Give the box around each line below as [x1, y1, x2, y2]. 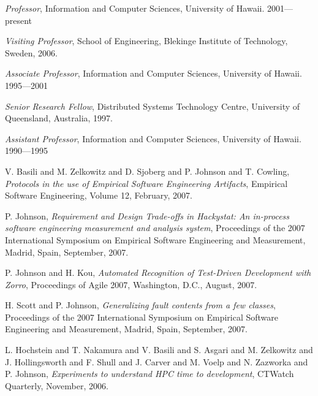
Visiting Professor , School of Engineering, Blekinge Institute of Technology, [5, 34, 288, 47]
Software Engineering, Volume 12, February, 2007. [5, 189, 192, 202]
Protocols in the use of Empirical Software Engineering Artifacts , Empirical [5, 177, 288, 189]
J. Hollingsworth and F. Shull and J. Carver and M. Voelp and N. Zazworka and [5, 355, 308, 368]
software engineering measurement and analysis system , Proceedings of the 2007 [5, 221, 305, 234]
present [5, 13, 32, 26]
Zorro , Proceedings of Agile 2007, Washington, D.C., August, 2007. [5, 278, 257, 291]
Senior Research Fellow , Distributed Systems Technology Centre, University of [5, 99, 300, 112]
